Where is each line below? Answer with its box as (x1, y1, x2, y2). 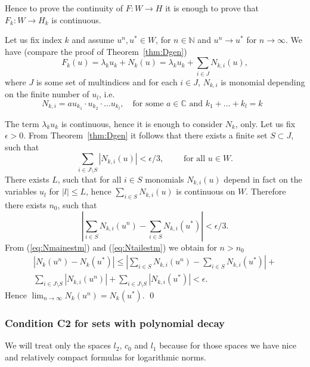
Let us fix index (5, 33, 62, 46)
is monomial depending (221, 75, 305, 88)
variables (5, 185, 37, 198)
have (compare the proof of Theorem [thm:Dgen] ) (5, 45, 187, 57)
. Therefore (246, 185, 286, 198)
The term (5, 117, 39, 129)
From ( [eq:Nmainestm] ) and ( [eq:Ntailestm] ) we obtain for (5, 240, 217, 253)
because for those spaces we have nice (159, 339, 296, 351)
